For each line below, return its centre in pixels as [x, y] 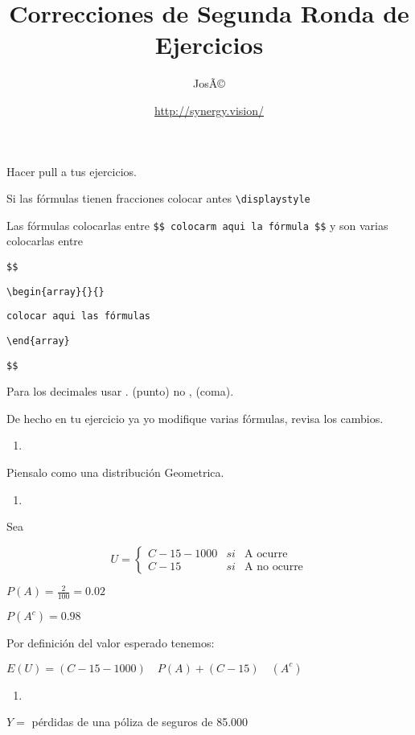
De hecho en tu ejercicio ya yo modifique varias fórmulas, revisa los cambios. [195, 418]
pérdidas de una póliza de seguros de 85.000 [140, 722]
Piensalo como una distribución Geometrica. [115, 472]
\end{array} [38, 341]
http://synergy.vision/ [209, 110]
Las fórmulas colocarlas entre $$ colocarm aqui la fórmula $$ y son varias [197, 225]
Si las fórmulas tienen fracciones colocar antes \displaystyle [158, 198]
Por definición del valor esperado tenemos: [111, 643]
